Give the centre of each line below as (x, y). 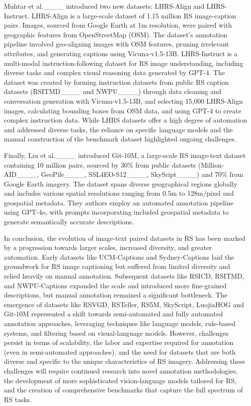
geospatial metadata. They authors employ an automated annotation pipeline (119, 202)
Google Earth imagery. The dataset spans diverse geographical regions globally (121, 183)
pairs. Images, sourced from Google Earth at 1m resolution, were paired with (118, 25)
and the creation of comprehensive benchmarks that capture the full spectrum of (123, 390)
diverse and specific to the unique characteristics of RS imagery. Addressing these (125, 361)
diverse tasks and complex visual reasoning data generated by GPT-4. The (114, 72)
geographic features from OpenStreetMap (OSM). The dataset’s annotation (116, 34)
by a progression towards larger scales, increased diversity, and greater (108, 247)
